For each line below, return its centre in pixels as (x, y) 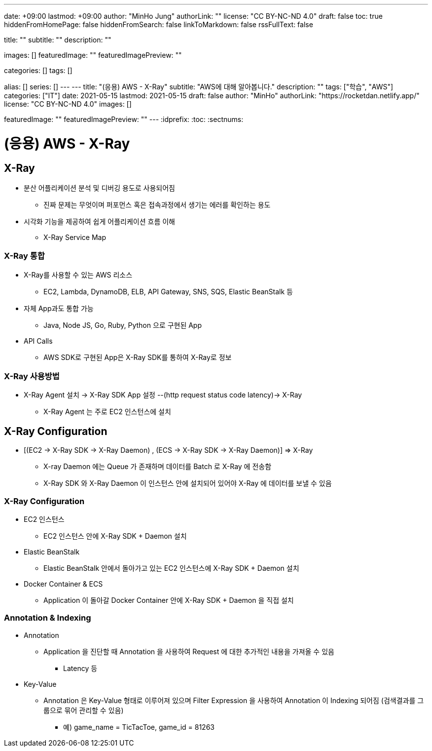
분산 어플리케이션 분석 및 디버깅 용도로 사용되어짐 (99, 188)
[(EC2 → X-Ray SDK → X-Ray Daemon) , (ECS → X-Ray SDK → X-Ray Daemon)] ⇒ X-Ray (168, 450)
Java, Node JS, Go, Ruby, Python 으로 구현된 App (123, 325)
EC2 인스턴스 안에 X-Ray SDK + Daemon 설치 (115, 536)
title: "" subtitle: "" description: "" (58, 40)
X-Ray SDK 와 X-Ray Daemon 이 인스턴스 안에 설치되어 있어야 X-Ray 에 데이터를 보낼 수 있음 (188, 483)
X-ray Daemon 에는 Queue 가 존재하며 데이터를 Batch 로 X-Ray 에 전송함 (158, 467)
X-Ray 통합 (24, 256)
